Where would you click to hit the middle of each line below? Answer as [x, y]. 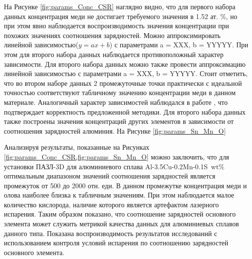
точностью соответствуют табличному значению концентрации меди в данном [120, 92]
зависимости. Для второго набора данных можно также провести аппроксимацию [125, 64]
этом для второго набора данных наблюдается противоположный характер [114, 54]
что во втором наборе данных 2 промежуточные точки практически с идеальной [123, 83]
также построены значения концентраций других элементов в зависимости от [119, 121]
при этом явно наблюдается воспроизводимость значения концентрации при [116, 26]
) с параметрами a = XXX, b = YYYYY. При [179, 45]
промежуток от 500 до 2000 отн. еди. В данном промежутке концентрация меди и [126, 185]
